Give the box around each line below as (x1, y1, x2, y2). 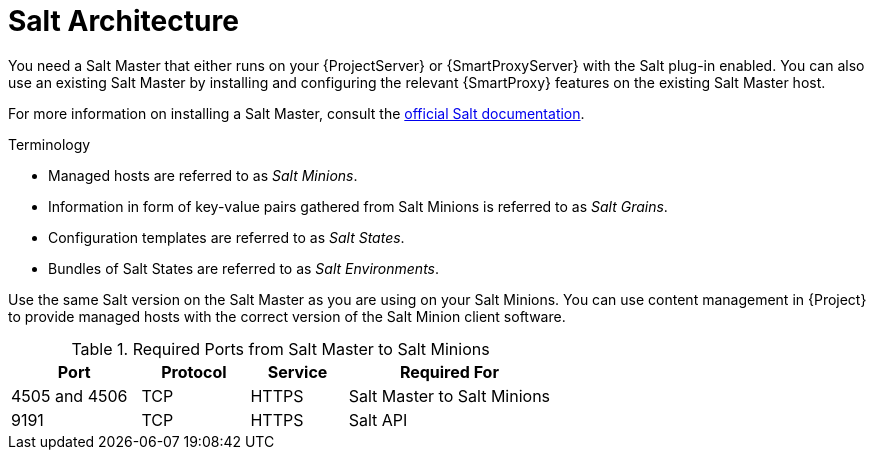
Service (267, 361, 328, 382)
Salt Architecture (8, 4, 239, 38)
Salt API (348, 409, 408, 430)
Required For (399, 361, 499, 382)
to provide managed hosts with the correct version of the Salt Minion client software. (8, 307, 566, 325)
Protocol (161, 361, 227, 382)
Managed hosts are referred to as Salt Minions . (48, 166, 358, 184)
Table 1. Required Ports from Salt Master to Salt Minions (71, 338, 490, 359)
